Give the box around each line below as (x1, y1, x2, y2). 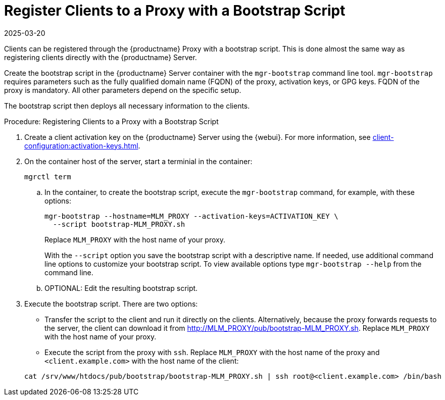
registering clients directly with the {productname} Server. (4, 53, 197, 62)
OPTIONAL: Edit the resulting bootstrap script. (44, 283, 198, 292)
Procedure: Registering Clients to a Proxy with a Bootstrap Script (4, 117, 219, 126)
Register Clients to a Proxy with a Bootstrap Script (4, 2, 345, 19)
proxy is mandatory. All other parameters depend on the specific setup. (4, 85, 241, 94)
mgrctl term (24, 172, 71, 181)
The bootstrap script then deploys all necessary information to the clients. (4, 101, 250, 110)
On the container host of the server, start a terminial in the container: (24, 157, 253, 166)
